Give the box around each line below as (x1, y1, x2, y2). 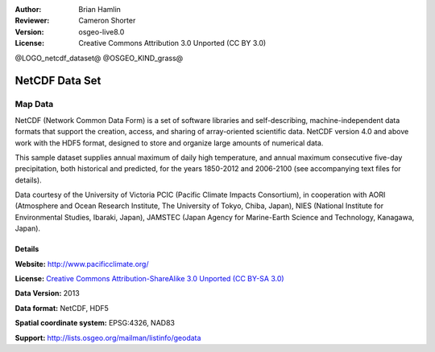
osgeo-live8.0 (78, 27, 125, 36)
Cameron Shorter (78, 16, 136, 26)
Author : (14, 5, 42, 14)
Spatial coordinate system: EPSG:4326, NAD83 (14, 318, 175, 328)
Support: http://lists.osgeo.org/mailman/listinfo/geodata (14, 333, 201, 342)
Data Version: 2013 (14, 289, 80, 298)
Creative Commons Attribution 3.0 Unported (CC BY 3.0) (78, 39, 267, 48)
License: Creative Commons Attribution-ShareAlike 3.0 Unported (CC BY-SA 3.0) (14, 274, 285, 284)
